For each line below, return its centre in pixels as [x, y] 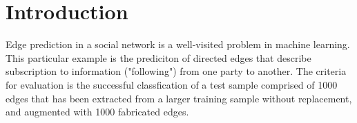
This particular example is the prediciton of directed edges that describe [158, 57]
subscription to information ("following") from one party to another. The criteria [176, 71]
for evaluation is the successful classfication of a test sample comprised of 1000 [172, 84]
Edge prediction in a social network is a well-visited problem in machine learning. [178, 44]
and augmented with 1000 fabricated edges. [97, 112]
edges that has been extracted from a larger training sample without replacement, [179, 98]
